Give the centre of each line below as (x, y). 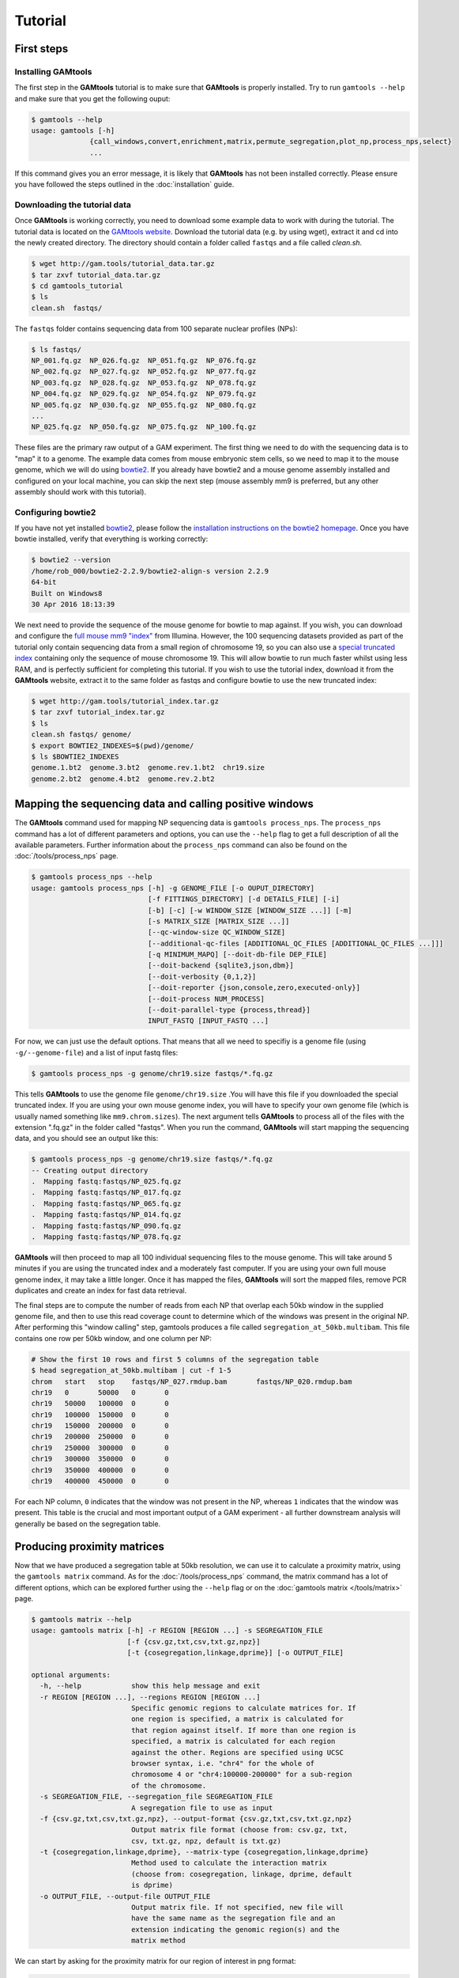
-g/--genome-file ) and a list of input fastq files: (96, 1052)
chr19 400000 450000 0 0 (100, 1481)
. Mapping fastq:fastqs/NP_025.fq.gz (106, 1182)
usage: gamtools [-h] (73, 131)
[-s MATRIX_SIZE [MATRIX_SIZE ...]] (218, 921)
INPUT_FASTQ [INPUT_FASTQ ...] (208, 1021)
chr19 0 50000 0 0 (100, 1392)
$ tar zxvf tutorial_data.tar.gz (96, 275)
